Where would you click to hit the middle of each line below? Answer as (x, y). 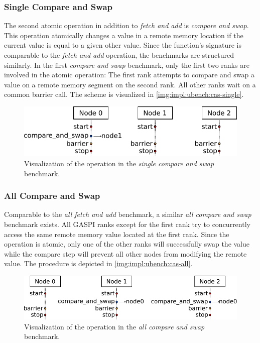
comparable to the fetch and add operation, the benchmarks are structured (119, 55)
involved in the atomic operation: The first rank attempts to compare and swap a (129, 75)
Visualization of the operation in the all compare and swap (114, 326)
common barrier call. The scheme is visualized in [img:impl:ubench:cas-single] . (124, 94)
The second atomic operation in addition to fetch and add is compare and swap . (126, 25)
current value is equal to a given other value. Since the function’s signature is (123, 45)
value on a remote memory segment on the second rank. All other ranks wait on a (130, 84)
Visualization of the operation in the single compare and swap (119, 163)
